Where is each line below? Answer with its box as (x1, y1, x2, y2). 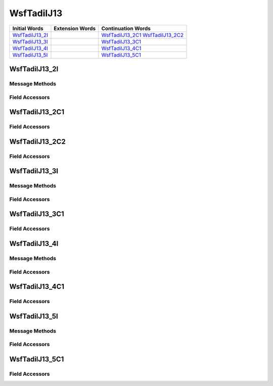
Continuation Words (101, 25, 151, 32)
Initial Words (12, 25, 43, 32)
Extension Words (54, 25, 96, 32)
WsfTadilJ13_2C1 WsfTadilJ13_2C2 (101, 31, 184, 38)
